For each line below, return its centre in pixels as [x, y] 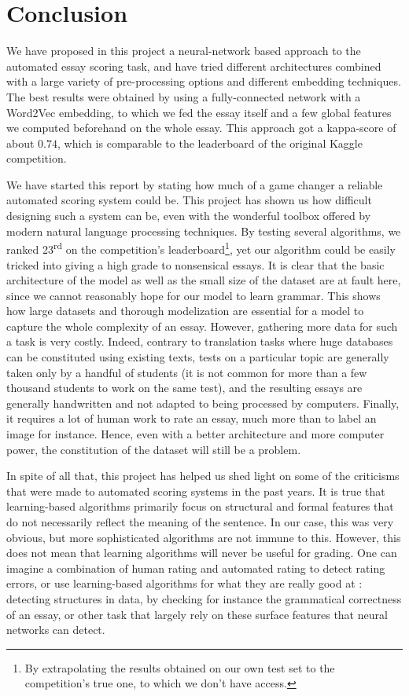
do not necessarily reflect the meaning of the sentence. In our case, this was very [200, 522]
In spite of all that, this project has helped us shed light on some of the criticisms [203, 476]
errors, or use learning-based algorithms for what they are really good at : [184, 583]
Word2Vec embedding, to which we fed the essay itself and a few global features [199, 112]
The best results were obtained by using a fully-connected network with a [184, 96]
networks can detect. [56, 630]
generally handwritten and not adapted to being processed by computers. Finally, [203, 403]
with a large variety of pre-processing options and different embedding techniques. [204, 81]
